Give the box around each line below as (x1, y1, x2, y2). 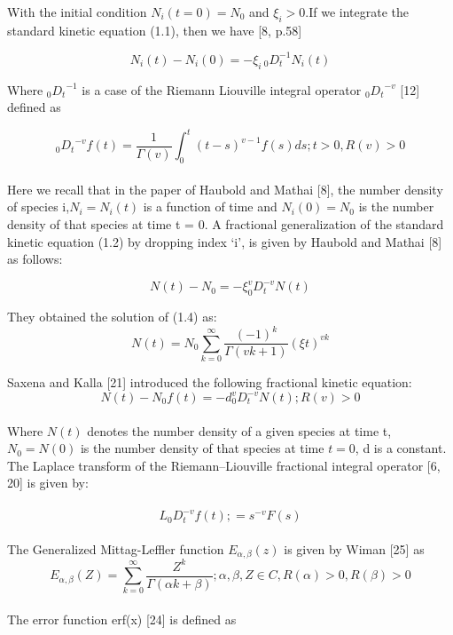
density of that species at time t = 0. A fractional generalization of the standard (7, 214, 444, 233)
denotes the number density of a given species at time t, (87, 421, 392, 440)
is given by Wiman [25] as (284, 539, 425, 558)
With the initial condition (7, 3, 147, 20)
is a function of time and (143, 197, 277, 216)
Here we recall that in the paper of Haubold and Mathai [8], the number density (7, 179, 443, 198)
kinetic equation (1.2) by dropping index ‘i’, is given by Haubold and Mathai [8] (7, 232, 442, 250)
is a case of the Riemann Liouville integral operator (82, 80, 362, 99)
